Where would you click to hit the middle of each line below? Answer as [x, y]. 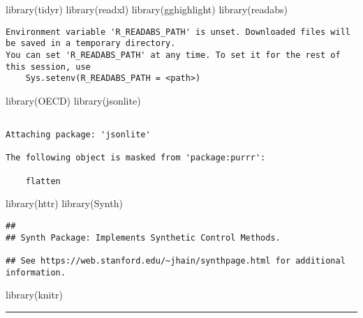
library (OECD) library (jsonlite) [73, 100]
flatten [43, 181]
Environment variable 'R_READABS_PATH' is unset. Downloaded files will [178, 32]
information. [36, 272]
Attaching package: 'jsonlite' [78, 135]
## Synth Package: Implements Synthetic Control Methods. [143, 237]
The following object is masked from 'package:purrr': [136, 158]
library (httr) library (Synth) [64, 203]
